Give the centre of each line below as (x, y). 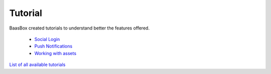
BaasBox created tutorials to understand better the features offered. (80, 28)
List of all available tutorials (37, 64)
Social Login (47, 39)
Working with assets (55, 53)
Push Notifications (53, 46)
